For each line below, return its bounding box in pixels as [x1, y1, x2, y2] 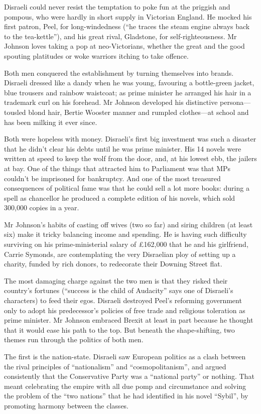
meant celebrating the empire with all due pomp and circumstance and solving [4, 380, 246, 391]
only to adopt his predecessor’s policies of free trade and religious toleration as [4, 305, 245, 315]
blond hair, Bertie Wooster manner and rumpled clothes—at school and [28, 106, 249, 117]
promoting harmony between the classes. [4, 400, 129, 410]
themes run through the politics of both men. [4, 334, 144, 345]
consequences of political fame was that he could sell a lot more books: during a [4, 183, 249, 193]
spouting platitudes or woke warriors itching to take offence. [4, 50, 189, 61]
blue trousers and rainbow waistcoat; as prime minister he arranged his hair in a [4, 87, 251, 97]
